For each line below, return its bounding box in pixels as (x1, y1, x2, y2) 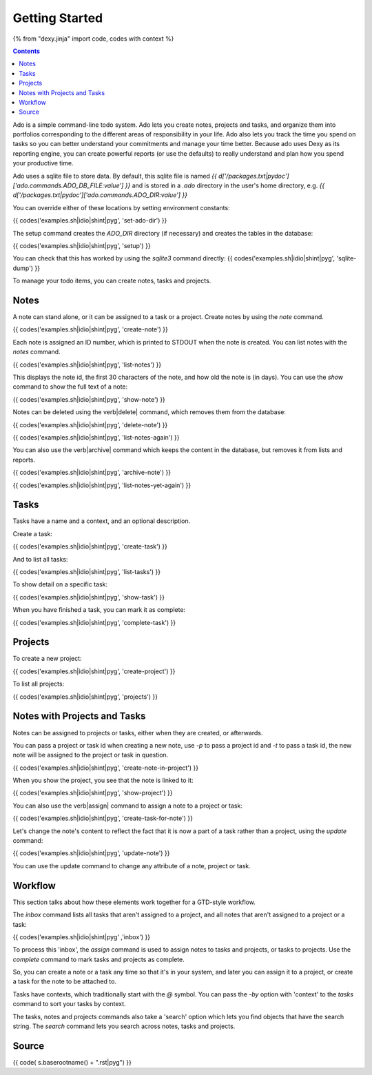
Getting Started (12, 10, 103, 25)
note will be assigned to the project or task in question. (12, 751, 169, 759)
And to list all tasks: (12, 555, 68, 563)
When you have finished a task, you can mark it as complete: (12, 606, 186, 614)
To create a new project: (12, 655, 82, 663)
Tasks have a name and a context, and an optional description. (12, 517, 191, 525)
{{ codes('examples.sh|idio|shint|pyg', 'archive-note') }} (12, 469, 172, 477)
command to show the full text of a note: (12, 382, 128, 391)
